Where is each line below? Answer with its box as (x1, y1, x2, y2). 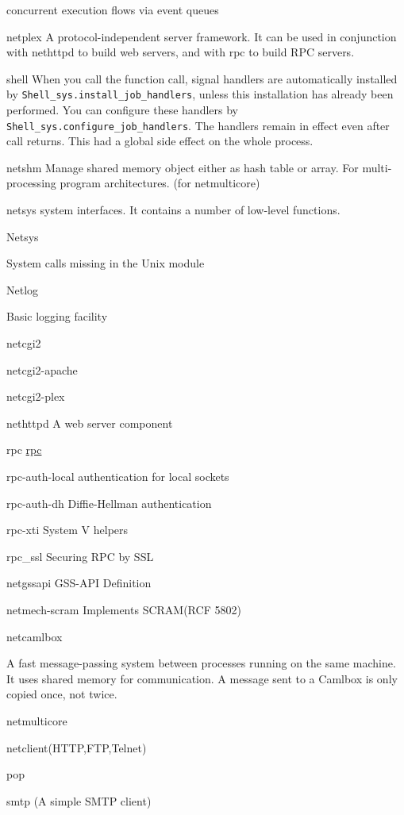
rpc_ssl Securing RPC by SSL (6, 548, 154, 564)
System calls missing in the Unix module (6, 255, 205, 271)
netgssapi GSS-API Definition (6, 575, 152, 591)
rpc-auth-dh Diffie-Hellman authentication (6, 494, 212, 511)
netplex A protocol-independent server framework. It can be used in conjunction (6, 28, 397, 44)
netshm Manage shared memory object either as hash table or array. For (6, 159, 359, 175)
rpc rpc (6, 441, 42, 458)
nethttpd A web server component (6, 414, 173, 431)
